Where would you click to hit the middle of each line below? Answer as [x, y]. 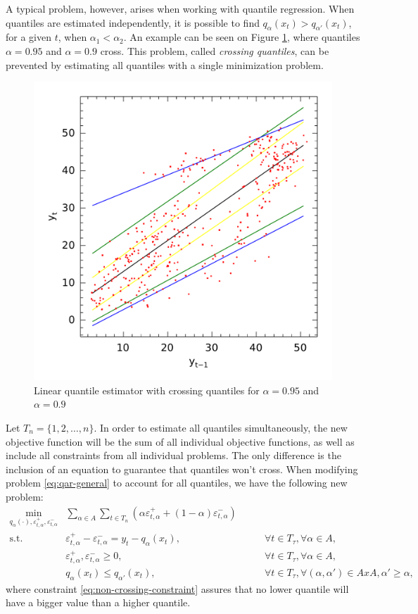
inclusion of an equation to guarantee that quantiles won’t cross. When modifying [182, 469]
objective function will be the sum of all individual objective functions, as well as [180, 441]
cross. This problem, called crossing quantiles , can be [215, 50]
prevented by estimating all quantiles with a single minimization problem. [165, 64]
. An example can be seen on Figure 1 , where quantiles [242, 37]
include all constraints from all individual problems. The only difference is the [173, 455]
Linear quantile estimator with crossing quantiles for [147, 390]
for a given [28, 37]
